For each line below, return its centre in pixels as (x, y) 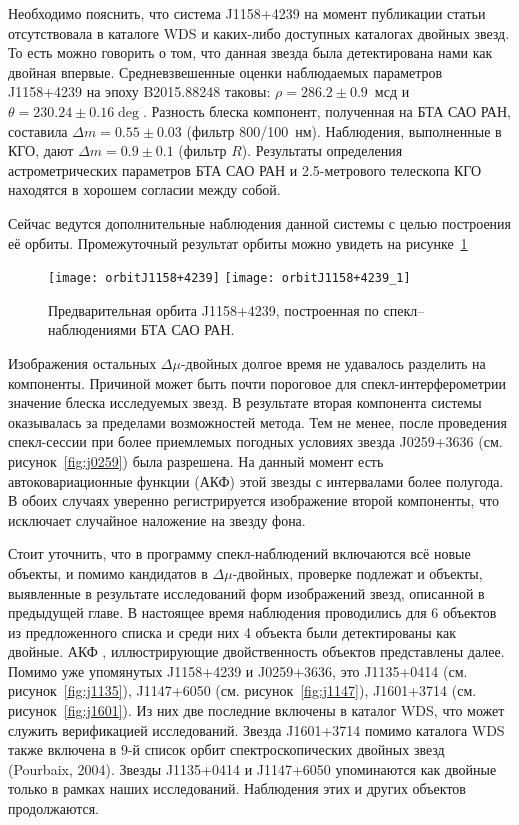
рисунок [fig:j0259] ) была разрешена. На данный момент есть (196, 460)
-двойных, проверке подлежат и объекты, (357, 572)
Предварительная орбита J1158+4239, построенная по (213, 309)
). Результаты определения (322, 150)
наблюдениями (92, 329)
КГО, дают (41, 150)
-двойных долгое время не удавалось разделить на (333, 362)
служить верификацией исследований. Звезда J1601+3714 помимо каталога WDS (256, 729)
